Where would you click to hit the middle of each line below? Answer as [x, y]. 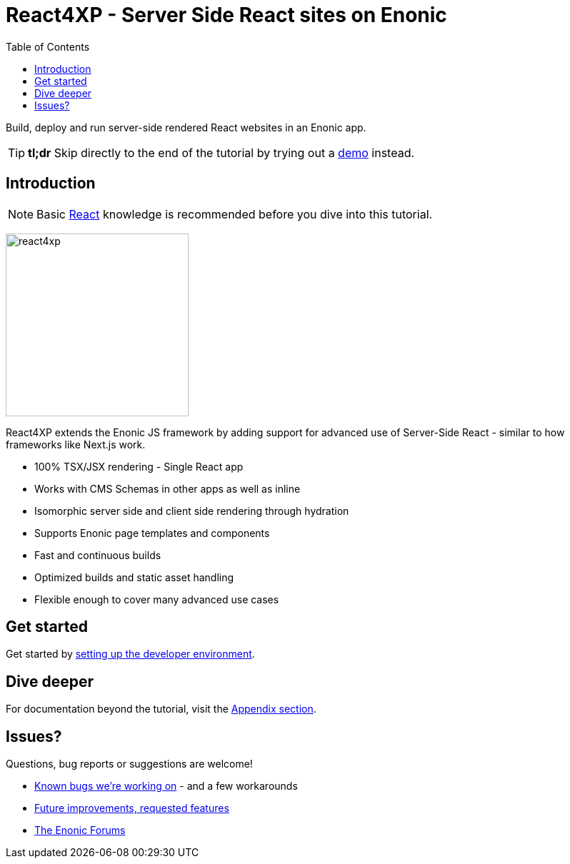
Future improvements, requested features [132, 808]
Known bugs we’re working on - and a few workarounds [166, 786]
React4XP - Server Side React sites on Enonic [226, 15]
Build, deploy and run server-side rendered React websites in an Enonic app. [186, 127]
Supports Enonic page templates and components [152, 533]
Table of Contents [48, 46]
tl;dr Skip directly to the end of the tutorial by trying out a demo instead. [221, 152]
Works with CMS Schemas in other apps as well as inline [167, 488]
